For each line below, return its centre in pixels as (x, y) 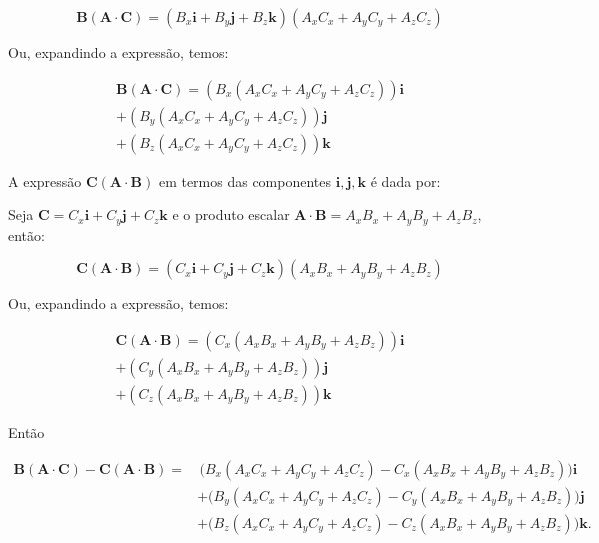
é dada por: (405, 180)
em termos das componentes (245, 180)
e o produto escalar (231, 214)
